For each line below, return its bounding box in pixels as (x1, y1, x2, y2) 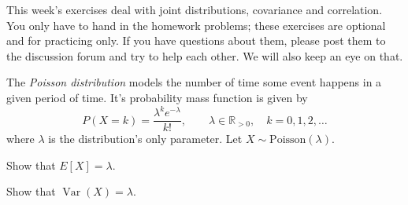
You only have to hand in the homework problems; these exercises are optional (6, 16, 386, 33)
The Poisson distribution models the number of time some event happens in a (6, 74, 382, 90)
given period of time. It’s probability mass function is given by (6, 89, 308, 105)
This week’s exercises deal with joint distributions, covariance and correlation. (6, 2, 383, 17)
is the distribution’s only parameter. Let (48, 130, 243, 147)
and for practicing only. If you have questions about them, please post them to (6, 32, 386, 49)
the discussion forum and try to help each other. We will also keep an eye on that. (6, 47, 403, 64)
